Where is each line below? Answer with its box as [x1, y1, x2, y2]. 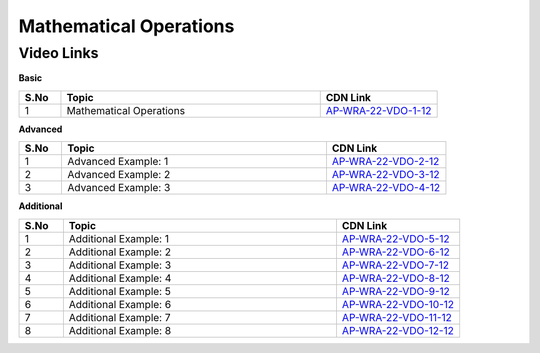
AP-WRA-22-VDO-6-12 [341, 245, 450, 259]
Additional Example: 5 [68, 284, 172, 298]
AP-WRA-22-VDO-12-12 [341, 323, 454, 337]
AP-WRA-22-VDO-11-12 [341, 310, 452, 324]
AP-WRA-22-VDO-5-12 [341, 231, 450, 245]
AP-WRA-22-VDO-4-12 [331, 181, 440, 195]
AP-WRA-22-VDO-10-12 [341, 297, 455, 311]
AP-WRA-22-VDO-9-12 [341, 284, 450, 298]
